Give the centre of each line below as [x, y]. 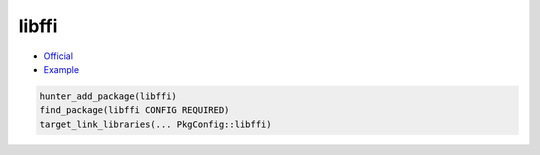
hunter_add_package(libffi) [108, 96]
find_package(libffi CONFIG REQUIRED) [134, 110]
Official [58, 56]
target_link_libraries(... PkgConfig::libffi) [155, 124]
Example [61, 69]
